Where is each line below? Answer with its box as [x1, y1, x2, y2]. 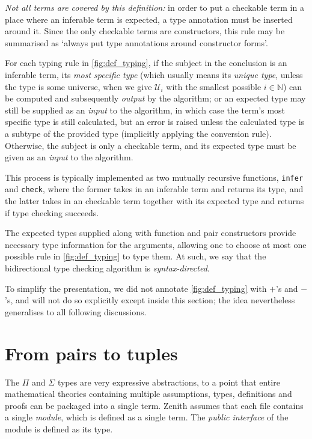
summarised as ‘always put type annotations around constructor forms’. [5, 36, 268, 49]
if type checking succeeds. [5, 206, 99, 219]
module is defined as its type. [5, 422, 113, 435]
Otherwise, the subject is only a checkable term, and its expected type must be [5, 139, 296, 151]
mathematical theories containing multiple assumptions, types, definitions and [5, 387, 292, 400]
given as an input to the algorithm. [5, 151, 133, 163]
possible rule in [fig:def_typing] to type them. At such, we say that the [5, 250, 266, 262]
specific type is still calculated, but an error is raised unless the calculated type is [5, 115, 305, 128]
